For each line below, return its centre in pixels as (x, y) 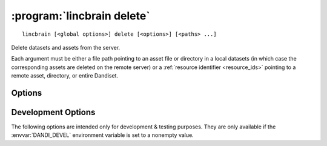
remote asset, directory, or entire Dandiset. (64, 76)
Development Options (53, 112)
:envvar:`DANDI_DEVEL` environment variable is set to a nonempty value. (102, 135)
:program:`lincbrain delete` (81, 16)
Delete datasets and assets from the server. (66, 47)
